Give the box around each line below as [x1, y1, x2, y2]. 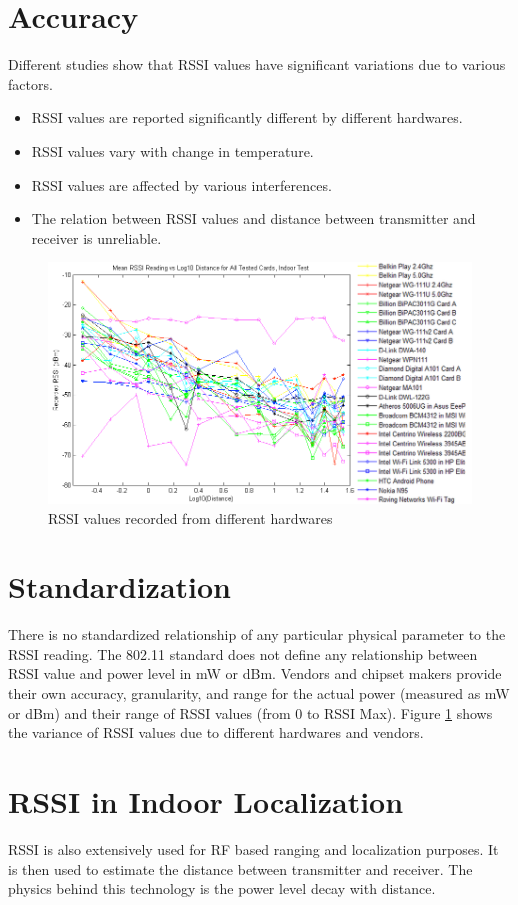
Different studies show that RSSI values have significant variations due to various [8, 54, 506, 75]
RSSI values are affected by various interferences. [31, 174, 332, 195]
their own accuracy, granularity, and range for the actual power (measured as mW [8, 683, 510, 704]
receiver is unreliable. [31, 227, 162, 248]
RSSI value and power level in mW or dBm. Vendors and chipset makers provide [8, 663, 502, 684]
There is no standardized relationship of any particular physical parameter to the [8, 624, 506, 645]
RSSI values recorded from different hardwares [48, 507, 333, 528]
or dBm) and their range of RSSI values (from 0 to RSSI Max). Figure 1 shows [8, 702, 493, 723]
